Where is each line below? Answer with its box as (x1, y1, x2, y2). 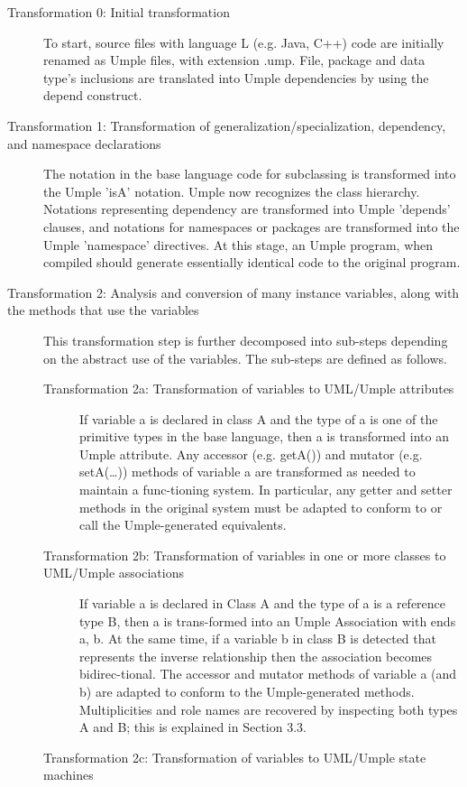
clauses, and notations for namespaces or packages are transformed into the (43, 217, 460, 236)
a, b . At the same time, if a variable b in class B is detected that (79, 629, 436, 648)
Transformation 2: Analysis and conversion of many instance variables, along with (7, 282, 460, 301)
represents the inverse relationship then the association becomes (79, 646, 433, 665)
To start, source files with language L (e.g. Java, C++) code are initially (43, 32, 444, 51)
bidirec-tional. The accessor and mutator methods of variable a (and (79, 664, 457, 683)
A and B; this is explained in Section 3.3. (79, 718, 307, 736)
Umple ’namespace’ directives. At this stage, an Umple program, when (43, 235, 434, 254)
